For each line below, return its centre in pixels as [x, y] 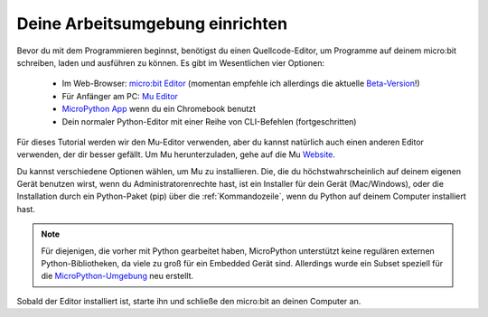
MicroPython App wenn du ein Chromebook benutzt [159, 109]
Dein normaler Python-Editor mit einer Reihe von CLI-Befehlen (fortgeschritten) [209, 121]
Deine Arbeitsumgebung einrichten [152, 23]
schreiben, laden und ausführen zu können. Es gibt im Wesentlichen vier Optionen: [171, 62]
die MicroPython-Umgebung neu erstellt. [117, 276]
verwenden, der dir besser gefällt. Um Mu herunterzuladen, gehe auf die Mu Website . [176, 154]
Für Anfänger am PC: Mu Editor [120, 96]
